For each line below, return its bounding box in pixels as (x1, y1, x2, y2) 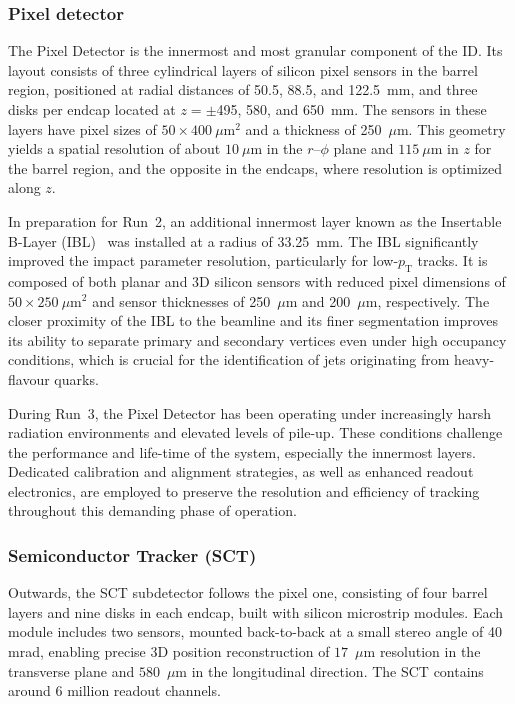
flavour (8, 368, 50, 389)
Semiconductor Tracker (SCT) (8, 543, 257, 567)
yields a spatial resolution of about (8, 138, 221, 159)
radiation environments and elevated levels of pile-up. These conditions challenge (8, 422, 503, 443)
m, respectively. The (365, 290, 490, 311)
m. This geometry (396, 118, 506, 139)
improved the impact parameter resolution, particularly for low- (8, 250, 399, 271)
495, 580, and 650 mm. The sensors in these (216, 99, 487, 119)
